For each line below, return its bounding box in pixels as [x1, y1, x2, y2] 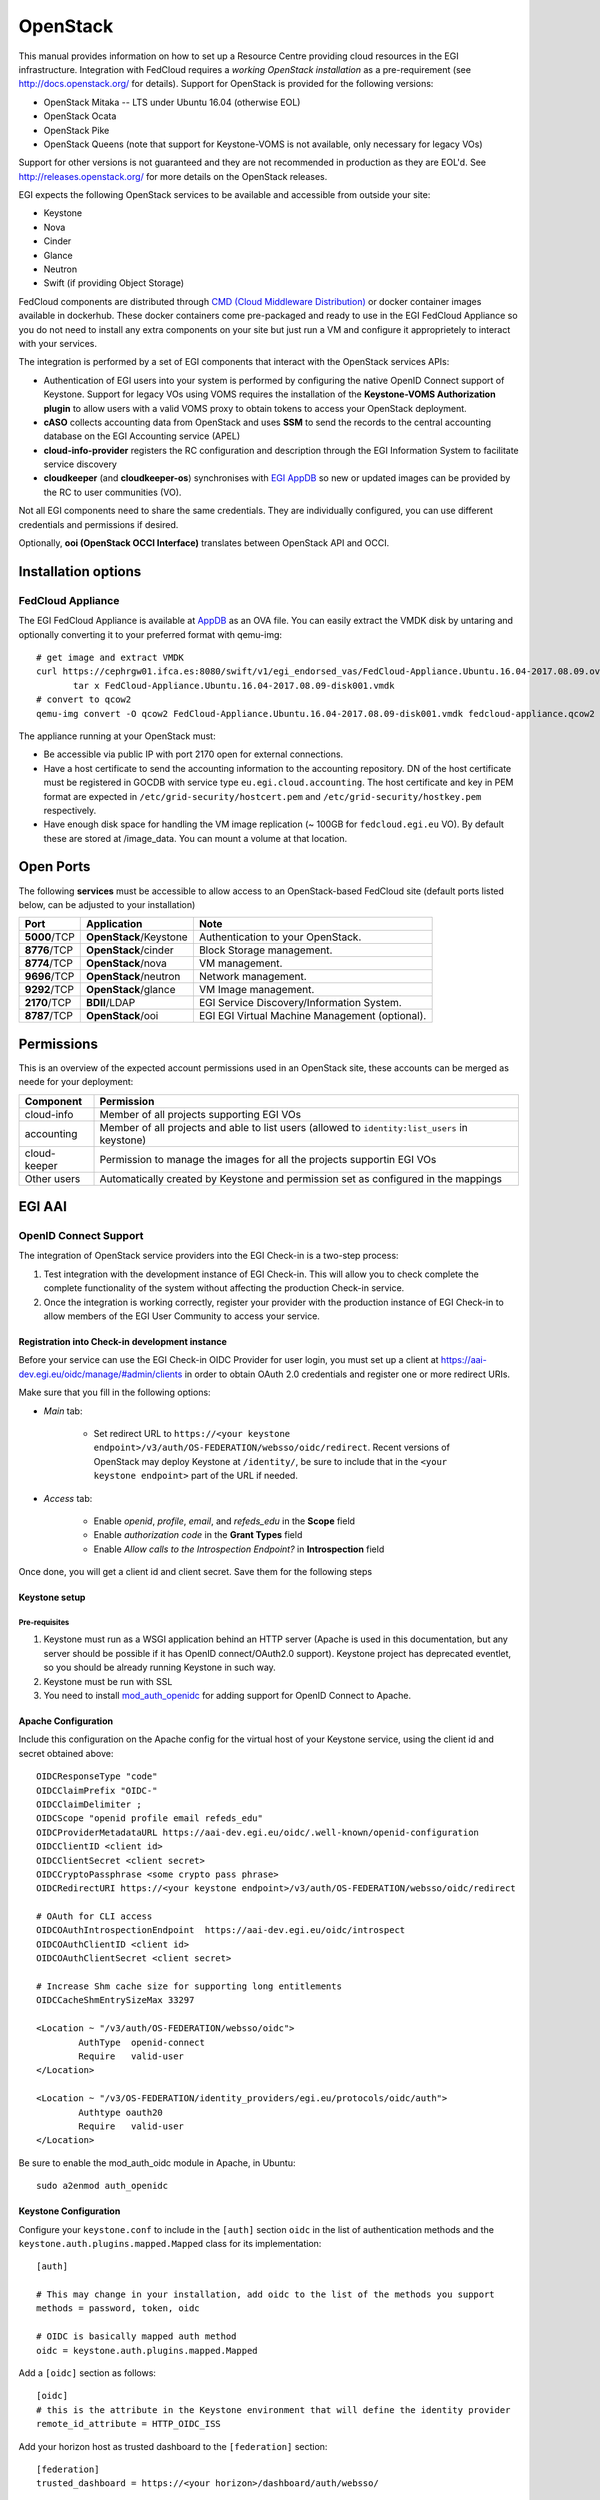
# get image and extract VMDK [36, 651, 185, 663]
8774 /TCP [24, 956, 74, 970]
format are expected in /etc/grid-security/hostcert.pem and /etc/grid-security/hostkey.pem [43, 790, 482, 802]
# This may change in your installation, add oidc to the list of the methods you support [36, 2289, 495, 2300]
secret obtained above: [18, 1747, 114, 1759]
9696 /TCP [24, 970, 75, 984]
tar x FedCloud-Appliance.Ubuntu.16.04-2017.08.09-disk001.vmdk [73, 680, 395, 691]
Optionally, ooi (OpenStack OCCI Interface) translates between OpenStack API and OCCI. [18, 537, 390, 549]
